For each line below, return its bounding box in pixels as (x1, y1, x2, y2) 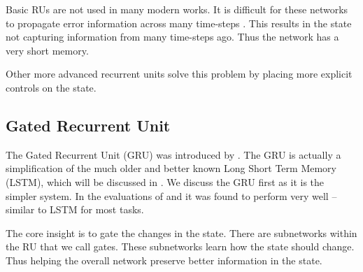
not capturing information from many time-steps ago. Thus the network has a (6, 29, 339, 44)
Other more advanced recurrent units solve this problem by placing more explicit (6, 66, 353, 81)
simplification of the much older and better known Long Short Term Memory (6, 161, 336, 176)
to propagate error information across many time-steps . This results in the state (6, 15, 352, 30)
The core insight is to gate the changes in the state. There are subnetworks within (6, 225, 357, 240)
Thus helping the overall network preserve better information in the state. (6, 252, 322, 267)
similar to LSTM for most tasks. (6, 202, 144, 217)
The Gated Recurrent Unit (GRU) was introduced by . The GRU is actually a (6, 147, 341, 162)
